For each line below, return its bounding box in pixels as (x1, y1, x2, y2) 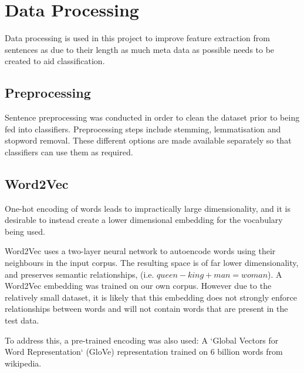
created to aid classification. (5, 55, 105, 67)
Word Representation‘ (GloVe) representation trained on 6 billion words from (5, 345, 283, 358)
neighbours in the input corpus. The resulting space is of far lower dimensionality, (5, 257, 299, 269)
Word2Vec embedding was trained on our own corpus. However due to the (5, 279, 272, 292)
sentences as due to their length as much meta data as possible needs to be (5, 43, 275, 55)
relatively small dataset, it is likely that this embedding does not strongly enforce (5, 291, 297, 303)
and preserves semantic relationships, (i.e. (5, 268, 154, 280)
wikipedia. (5, 357, 42, 369)
